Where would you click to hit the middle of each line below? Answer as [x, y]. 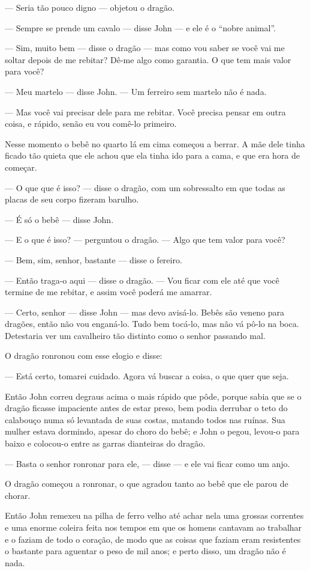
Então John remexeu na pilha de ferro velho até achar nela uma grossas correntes [154, 515]
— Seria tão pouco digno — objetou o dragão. [90, 7]
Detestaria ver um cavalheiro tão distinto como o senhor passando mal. [135, 335]
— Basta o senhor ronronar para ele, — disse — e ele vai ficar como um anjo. [148, 463]
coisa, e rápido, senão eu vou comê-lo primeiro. [91, 124]
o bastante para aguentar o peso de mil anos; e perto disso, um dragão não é [145, 551]
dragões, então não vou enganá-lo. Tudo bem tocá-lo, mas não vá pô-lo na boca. [152, 324]
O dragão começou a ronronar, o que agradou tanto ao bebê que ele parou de [147, 484]
